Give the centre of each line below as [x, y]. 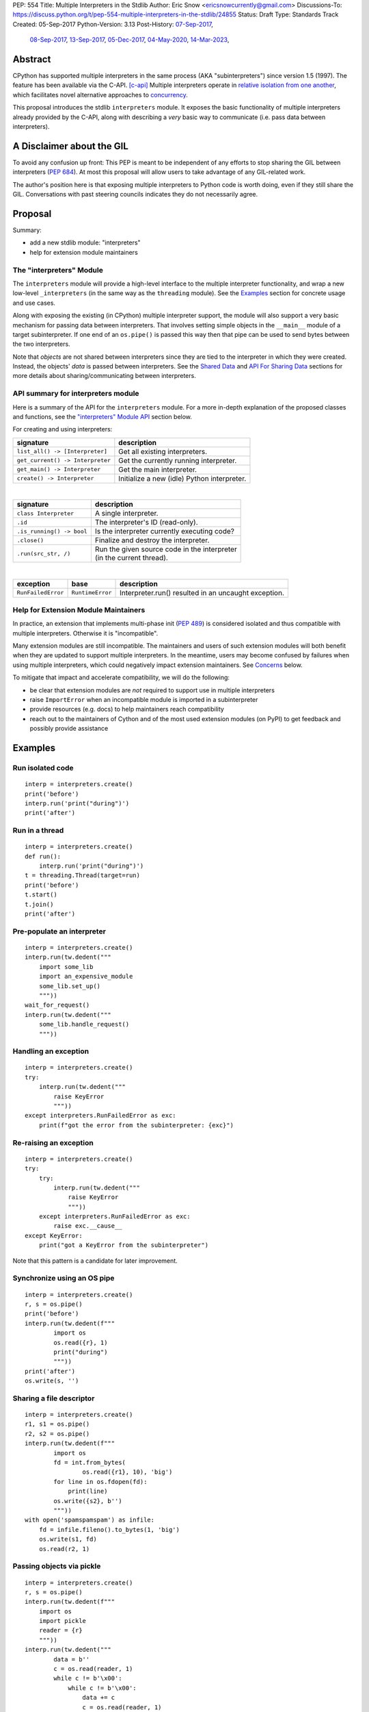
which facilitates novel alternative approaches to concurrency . [100, 95]
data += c [99, 1698]
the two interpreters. [42, 344]
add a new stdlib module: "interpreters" [85, 242]
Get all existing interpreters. [163, 451]
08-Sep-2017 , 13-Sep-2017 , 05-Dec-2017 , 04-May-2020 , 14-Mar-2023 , [129, 40]
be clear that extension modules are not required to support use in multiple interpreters [152, 690]
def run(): [43, 856]
